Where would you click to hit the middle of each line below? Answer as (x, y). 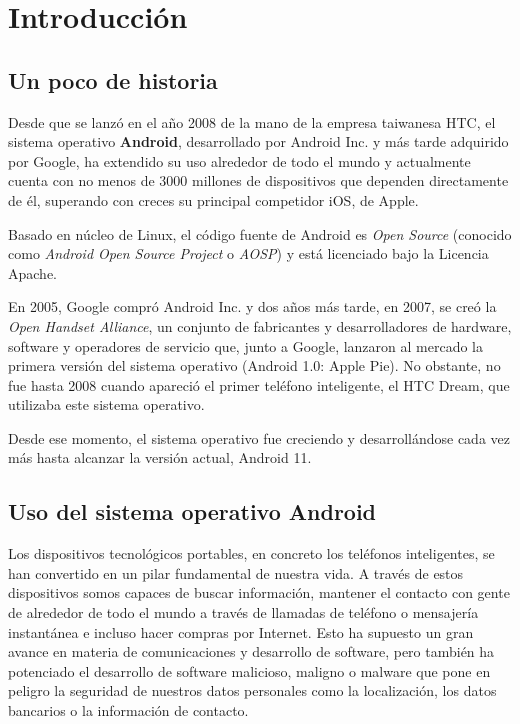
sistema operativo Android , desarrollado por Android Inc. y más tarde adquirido (258, 141)
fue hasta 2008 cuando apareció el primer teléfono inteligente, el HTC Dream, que (259, 384)
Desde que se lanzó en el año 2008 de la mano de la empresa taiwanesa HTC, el (252, 121)
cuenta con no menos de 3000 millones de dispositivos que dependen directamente (258, 180)
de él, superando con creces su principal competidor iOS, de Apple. (213, 199)
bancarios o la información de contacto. (128, 710)
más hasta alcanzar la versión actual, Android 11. (160, 457)
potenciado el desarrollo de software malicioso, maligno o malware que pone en (249, 670)
